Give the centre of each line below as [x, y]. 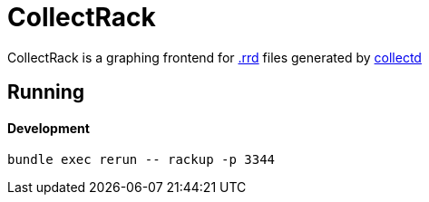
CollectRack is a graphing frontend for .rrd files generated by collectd [214, 57]
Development [49, 128]
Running [46, 92]
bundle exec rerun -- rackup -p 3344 [141, 160]
